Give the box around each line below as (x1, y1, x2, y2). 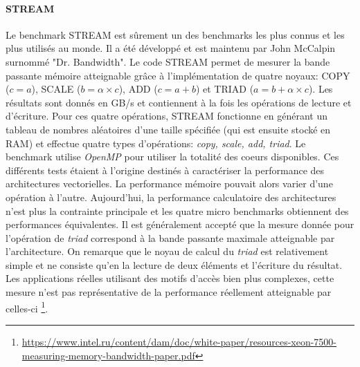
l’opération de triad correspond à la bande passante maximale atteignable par (6, 230, 335, 245)
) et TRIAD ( (195, 82, 254, 96)
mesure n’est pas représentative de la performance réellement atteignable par (6, 285, 332, 299)
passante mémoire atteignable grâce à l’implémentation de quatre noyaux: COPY (6, 68, 350, 82)
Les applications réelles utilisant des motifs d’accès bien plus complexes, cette (6, 271, 334, 285)
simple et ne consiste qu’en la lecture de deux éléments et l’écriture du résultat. (6, 257, 343, 272)
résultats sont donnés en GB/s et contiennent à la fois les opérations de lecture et (6, 95, 352, 109)
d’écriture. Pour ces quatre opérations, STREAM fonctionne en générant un (6, 109, 327, 123)
